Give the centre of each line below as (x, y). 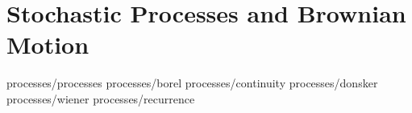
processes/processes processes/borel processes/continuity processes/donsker (192, 83)
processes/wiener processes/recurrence (101, 98)
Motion (48, 44)
